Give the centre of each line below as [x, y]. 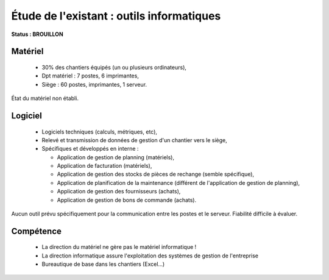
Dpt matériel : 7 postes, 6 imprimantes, [90, 76]
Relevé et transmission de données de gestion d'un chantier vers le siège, [135, 140]
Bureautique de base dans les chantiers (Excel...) [103, 264]
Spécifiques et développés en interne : [90, 149]
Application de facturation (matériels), [104, 166]
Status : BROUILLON [37, 34]
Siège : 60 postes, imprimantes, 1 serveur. [94, 84]
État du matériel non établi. [45, 98]
